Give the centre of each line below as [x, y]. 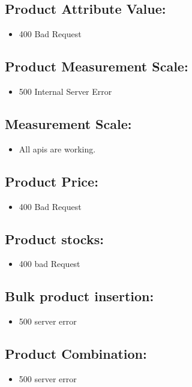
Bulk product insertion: [79, 296]
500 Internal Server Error [65, 91]
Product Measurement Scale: [97, 66]
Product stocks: [54, 238]
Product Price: [52, 181]
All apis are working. [57, 148]
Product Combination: [76, 354]
